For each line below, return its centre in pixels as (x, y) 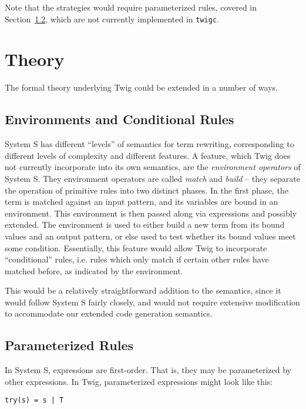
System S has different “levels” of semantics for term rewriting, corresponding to (149, 144)
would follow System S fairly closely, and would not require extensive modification (152, 302)
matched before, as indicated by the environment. (94, 270)
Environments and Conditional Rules (120, 119)
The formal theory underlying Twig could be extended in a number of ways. (141, 87)
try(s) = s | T (34, 400)
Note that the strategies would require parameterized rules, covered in (131, 7)
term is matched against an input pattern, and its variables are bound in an (142, 202)
